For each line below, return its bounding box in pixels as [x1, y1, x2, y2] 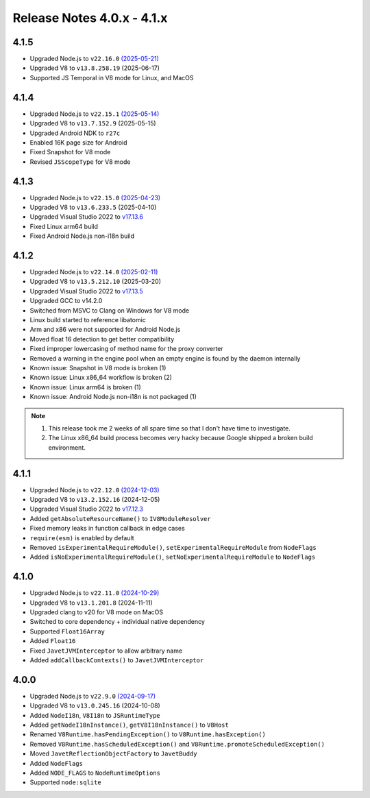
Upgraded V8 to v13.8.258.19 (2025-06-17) [29, 64, 160, 72]
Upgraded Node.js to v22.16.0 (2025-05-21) [29, 55, 159, 63]
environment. [48, 443, 86, 452]
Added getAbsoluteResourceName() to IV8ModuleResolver [29, 514, 212, 522]
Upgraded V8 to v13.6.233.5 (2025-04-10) [29, 203, 157, 211]
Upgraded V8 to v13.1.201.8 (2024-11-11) [29, 598, 153, 607]
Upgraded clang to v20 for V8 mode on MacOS [29, 608, 164, 616]
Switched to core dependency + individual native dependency [29, 618, 206, 626]
